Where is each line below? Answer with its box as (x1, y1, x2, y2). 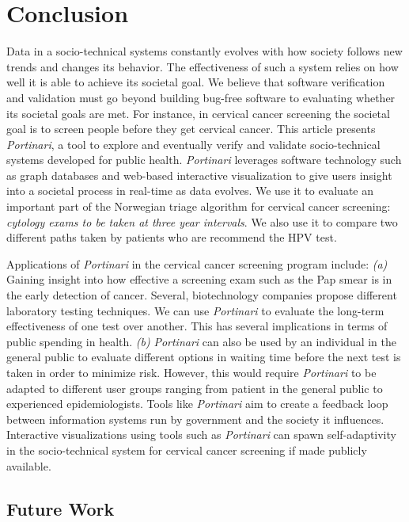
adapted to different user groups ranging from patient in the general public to (6, 379, 383, 396)
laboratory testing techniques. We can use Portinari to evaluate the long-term (6, 302, 384, 318)
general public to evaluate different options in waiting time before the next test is (6, 349, 401, 365)
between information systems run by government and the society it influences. (6, 410, 384, 427)
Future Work (6, 496, 115, 520)
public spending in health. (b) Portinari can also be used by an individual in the (6, 333, 396, 349)
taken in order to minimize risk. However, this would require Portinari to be (6, 364, 377, 380)
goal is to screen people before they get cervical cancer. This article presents (6, 120, 376, 137)
